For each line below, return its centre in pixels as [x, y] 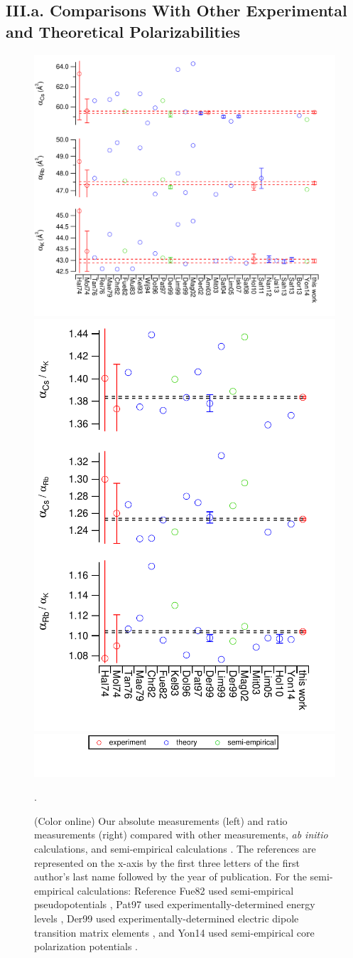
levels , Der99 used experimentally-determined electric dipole [167, 918]
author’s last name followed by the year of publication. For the [170, 877]
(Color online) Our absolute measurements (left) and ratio [161, 820]
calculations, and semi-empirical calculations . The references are [175, 848]
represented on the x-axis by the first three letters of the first [167, 862]
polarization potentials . [86, 946]
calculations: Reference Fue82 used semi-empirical [185, 890]
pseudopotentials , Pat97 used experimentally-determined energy [175, 904]
